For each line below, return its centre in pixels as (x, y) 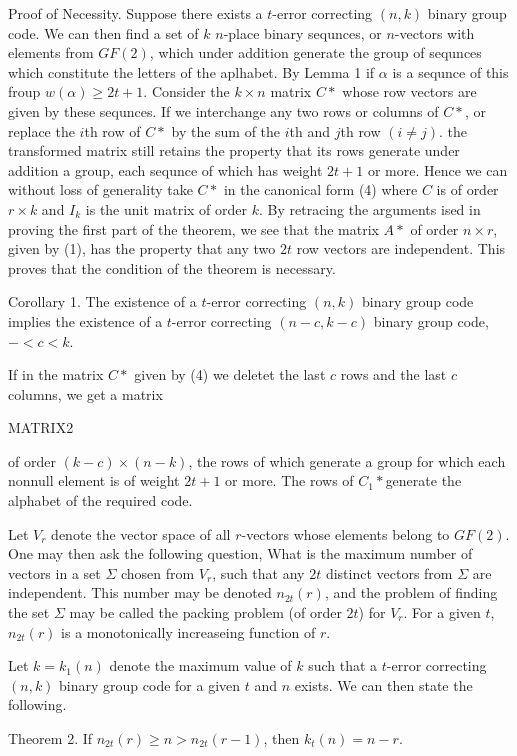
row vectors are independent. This (401, 248)
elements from (51, 52)
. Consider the (186, 91)
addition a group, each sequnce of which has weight (165, 169)
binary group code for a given (150, 684)
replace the (41, 130)
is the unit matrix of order (166, 208)
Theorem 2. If (50, 738)
